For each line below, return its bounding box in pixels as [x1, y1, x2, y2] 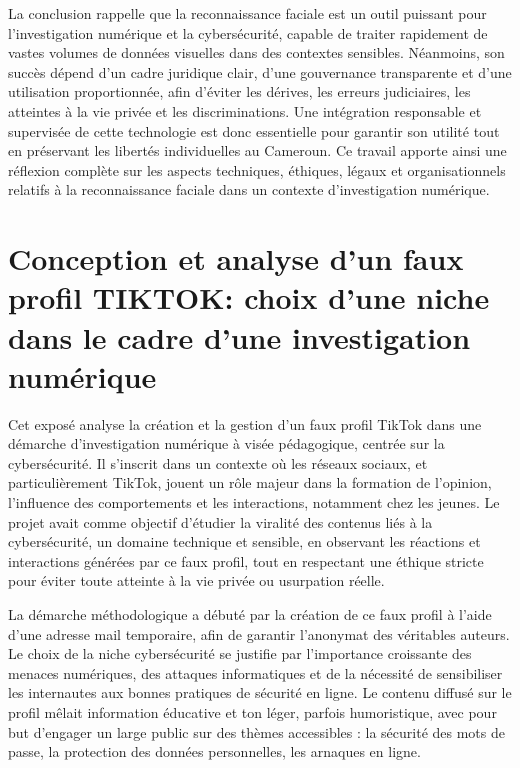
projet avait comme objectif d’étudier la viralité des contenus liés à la [8, 511, 433, 532]
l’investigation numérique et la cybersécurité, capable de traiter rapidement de [8, 22, 488, 43]
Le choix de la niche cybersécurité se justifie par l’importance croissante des [8, 643, 472, 664]
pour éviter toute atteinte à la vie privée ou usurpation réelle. [8, 570, 385, 591]
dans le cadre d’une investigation [8, 316, 471, 357]
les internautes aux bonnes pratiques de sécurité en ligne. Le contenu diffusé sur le [8, 682, 512, 703]
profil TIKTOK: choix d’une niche [8, 277, 490, 318]
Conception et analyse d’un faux [8, 238, 464, 279]
